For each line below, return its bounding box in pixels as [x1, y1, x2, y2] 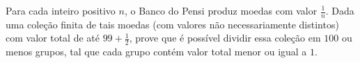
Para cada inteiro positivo [6, 3, 116, 17]
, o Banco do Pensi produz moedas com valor [124, 3, 318, 17]
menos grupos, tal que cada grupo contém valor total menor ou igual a [6, 44, 307, 59]
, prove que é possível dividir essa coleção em [129, 30, 321, 45]
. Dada [325, 3, 354, 17]
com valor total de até [6, 30, 100, 45]
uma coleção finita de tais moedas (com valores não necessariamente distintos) [6, 17, 339, 31]
